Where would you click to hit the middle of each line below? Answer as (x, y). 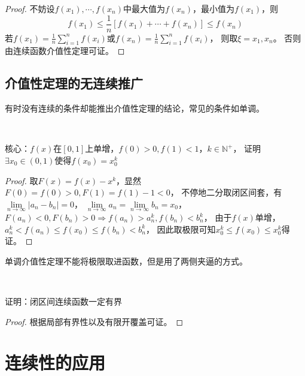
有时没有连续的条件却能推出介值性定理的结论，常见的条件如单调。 (135, 108)
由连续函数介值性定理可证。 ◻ (65, 51)
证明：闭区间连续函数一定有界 (63, 301)
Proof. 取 (22, 180)
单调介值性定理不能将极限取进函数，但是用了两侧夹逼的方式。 (126, 261)
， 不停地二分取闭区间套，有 (226, 192)
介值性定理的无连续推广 (74, 83)
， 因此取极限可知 (181, 229)
